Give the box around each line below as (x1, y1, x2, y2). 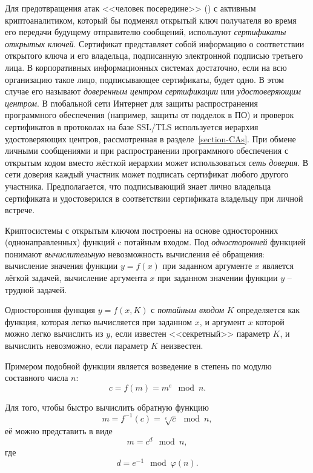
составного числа (5, 371, 68, 384)
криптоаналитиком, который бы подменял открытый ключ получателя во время (5, 13, 297, 26)
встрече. (5, 203, 35, 216)
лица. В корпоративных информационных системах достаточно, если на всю (5, 61, 287, 73)
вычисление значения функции (5, 259, 118, 272)
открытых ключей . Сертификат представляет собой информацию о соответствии (5, 37, 305, 50)
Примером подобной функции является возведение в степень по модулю (5, 359, 272, 372)
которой (255, 315, 285, 328)
